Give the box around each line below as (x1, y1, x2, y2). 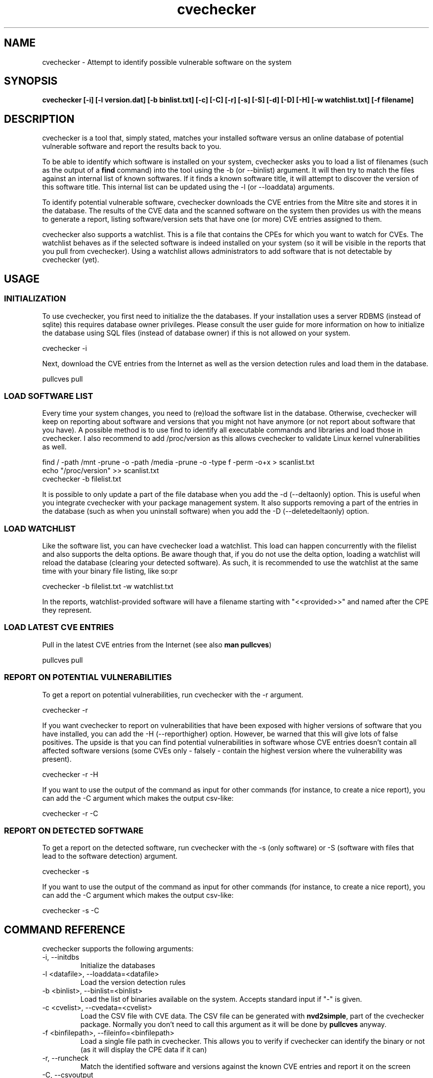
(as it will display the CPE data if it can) (80, 1045, 207, 1054)
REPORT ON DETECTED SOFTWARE (4, 825, 144, 835)
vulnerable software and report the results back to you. (42, 142, 221, 151)
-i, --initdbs (42, 953, 80, 962)
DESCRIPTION (4, 112, 75, 125)
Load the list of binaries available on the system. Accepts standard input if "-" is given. (80, 995, 362, 1004)
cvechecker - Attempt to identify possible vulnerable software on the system (42, 57, 292, 66)
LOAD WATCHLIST (4, 523, 76, 534)
